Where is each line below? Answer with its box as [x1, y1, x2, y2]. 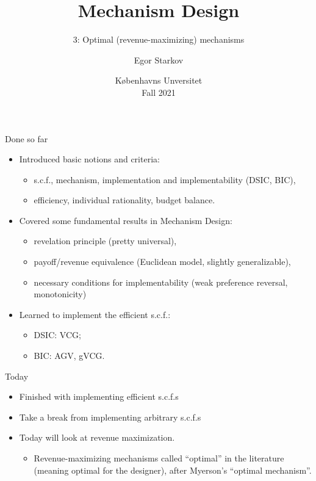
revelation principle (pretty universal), [34, 234, 177, 247]
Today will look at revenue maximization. [19, 431, 175, 444]
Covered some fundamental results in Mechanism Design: [19, 214, 232, 226]
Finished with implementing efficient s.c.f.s [19, 390, 179, 403]
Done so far [5, 132, 48, 145]
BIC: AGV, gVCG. [34, 349, 105, 362]
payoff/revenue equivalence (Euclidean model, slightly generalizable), [34, 255, 291, 268]
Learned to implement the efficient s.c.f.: [19, 308, 171, 320]
